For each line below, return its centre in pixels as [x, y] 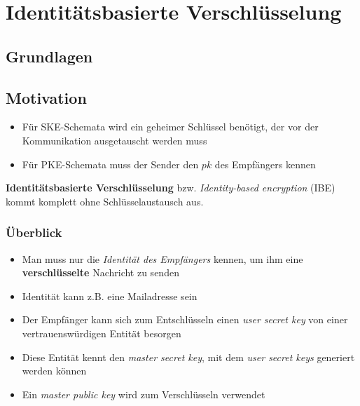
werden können [54, 371]
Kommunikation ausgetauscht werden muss [115, 140]
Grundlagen [49, 56]
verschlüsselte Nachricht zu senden [101, 272]
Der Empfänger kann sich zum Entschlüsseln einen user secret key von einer [185, 319]
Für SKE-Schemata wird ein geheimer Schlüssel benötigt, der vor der [170, 127]
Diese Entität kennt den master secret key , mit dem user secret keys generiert [188, 357]
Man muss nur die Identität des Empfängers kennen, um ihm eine [162, 258]
